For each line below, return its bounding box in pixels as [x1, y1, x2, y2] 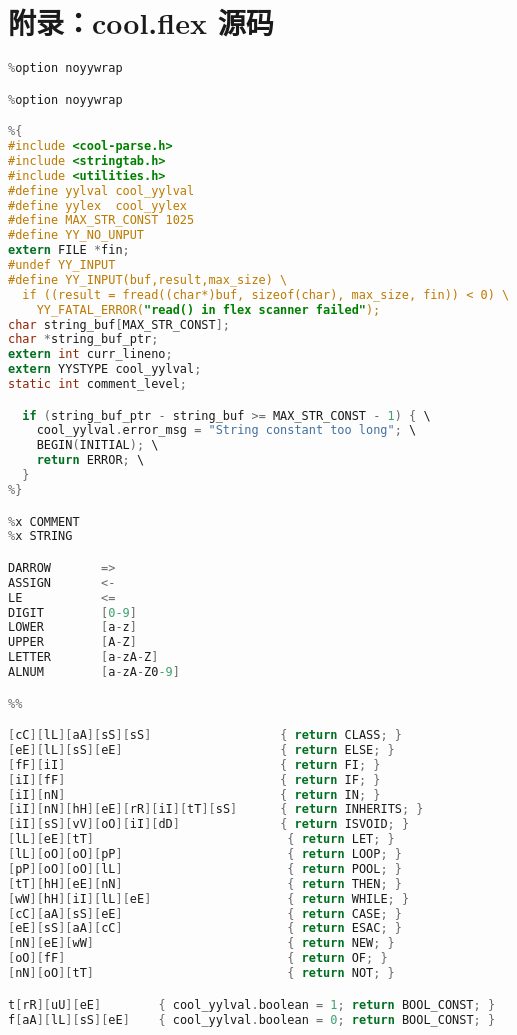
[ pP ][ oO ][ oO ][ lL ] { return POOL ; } [8, 861, 402, 876]
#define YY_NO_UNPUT [8, 228, 145, 243]
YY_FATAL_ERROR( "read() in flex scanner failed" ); [36, 302, 381, 317]
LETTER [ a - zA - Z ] [8, 650, 159, 665]
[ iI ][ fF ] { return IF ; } [8, 772, 381, 787]
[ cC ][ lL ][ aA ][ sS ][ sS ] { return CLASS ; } [8, 728, 402, 743]
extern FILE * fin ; [8, 243, 130, 258]
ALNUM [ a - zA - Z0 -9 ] [8, 665, 180, 680]
